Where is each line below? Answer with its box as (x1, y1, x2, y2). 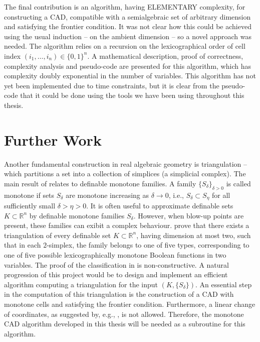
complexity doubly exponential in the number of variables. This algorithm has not (4, 70, 256, 81)
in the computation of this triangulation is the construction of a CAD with (4, 289, 234, 299)
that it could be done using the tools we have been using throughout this (20, 90, 244, 100)
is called (226, 178, 251, 188)
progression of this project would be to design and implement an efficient (4, 269, 228, 280)
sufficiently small (4, 200, 56, 211)
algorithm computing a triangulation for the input (4, 279, 158, 289)
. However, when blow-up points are (133, 210, 244, 220)
